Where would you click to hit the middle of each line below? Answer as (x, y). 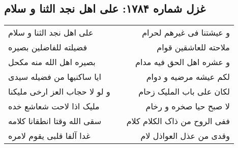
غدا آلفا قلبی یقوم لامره (49, 136)
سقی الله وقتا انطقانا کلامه (55, 121)
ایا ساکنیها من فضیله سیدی (55, 77)
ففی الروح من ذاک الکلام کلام (178, 121)
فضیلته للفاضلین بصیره (48, 47)
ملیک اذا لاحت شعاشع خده (54, 106)
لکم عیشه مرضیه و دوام (188, 77)
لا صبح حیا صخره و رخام (188, 106)
